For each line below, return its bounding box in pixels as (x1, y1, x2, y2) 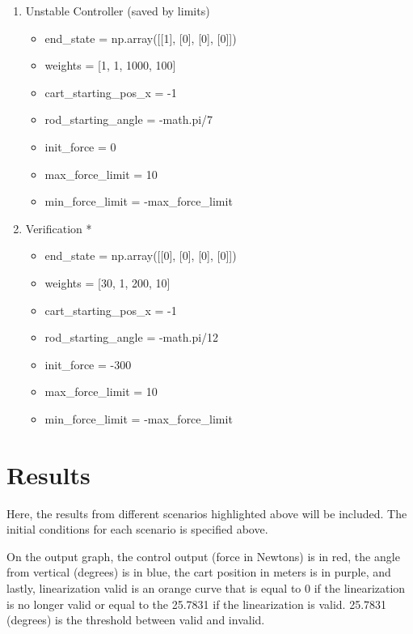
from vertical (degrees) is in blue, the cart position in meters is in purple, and (6, 564, 391, 581)
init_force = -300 (44, 355, 132, 372)
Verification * (25, 219, 92, 236)
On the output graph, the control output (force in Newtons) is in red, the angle (6, 547, 400, 564)
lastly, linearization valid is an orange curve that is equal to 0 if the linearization (6, 580, 406, 596)
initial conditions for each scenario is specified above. (6, 521, 268, 538)
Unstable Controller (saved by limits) (25, 2, 210, 19)
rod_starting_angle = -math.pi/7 (44, 111, 213, 128)
